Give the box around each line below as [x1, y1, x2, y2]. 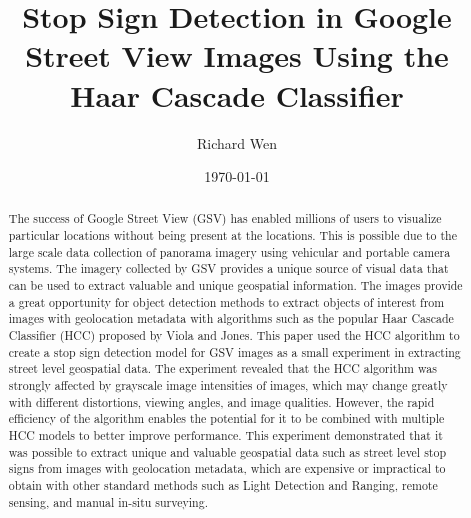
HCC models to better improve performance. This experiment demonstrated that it [8, 427, 443, 444]
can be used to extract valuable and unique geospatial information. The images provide [8, 277, 463, 294]
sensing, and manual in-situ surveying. [8, 493, 208, 510]
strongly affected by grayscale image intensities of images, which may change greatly [8, 377, 448, 394]
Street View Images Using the [25, 35, 449, 76]
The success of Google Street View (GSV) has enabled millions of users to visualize [8, 210, 442, 227]
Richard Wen [197, 132, 277, 153]
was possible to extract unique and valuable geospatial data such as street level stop [8, 443, 447, 460]
